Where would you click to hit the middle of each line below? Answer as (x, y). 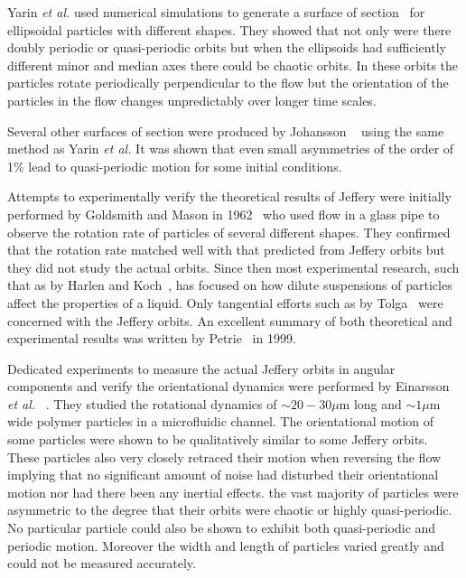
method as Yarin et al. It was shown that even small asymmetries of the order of (231, 149)
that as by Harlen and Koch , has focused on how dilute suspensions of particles (230, 285)
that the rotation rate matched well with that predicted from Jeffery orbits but (226, 250)
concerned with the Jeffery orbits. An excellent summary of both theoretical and (230, 320)
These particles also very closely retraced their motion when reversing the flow (224, 457)
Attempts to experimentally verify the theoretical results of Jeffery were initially (229, 196)
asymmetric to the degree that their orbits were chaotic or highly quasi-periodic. (230, 510)
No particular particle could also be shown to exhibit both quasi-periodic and (222, 528)
